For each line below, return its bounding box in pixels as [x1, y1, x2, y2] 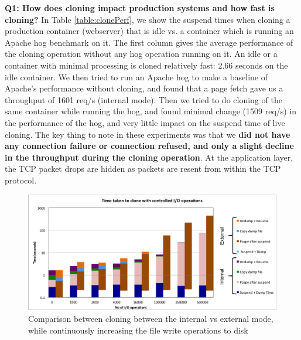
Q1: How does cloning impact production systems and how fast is [5, 2, 275, 13]
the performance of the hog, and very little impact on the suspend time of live [5, 116, 285, 128]
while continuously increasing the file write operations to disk [28, 324, 248, 336]
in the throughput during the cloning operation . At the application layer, [5, 151, 293, 163]
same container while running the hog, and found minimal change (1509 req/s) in [5, 105, 297, 117]
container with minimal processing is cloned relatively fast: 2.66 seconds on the [5, 59, 288, 71]
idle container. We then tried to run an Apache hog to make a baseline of [5, 70, 268, 83]
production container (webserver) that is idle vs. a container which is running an [5, 25, 294, 37]
